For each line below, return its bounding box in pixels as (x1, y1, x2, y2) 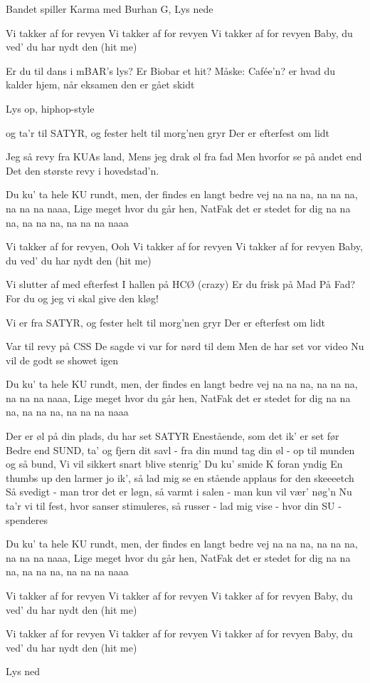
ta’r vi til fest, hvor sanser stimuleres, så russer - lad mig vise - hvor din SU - (6, 498, 342, 513)
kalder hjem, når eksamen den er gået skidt (6, 77, 195, 92)
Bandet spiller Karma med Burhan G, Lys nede (6, 1, 213, 16)
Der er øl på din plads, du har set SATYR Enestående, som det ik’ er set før (6, 428, 339, 443)
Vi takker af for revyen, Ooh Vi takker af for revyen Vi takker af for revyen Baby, (6, 239, 363, 254)
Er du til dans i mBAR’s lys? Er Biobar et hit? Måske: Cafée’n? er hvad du (6, 63, 336, 78)
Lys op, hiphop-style (6, 101, 95, 115)
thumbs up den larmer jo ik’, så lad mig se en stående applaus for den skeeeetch (6, 470, 354, 485)
